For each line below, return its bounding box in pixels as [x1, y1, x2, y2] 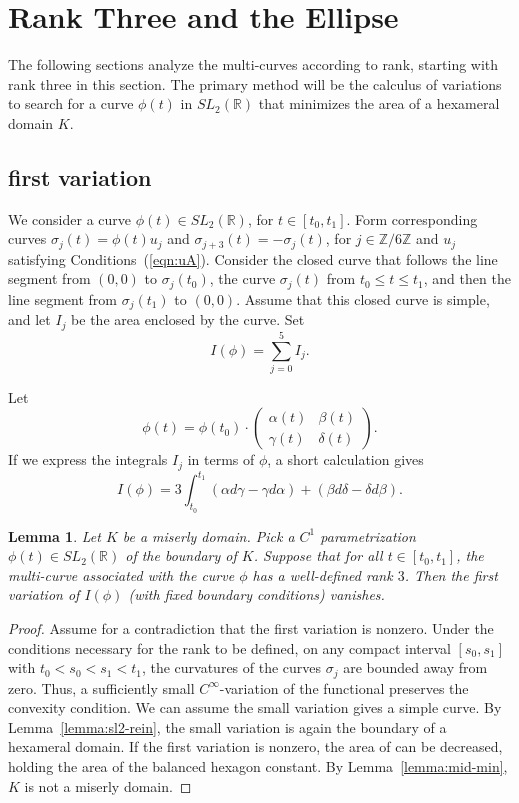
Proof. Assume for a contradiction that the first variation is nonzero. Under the [8, 617, 494, 638]
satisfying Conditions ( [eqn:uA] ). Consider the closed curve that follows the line [8, 248, 498, 269]
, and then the [423, 268, 511, 289]
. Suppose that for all [253, 545, 383, 566]
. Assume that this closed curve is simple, [236, 288, 490, 309]
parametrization [320, 525, 416, 546]
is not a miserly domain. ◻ [24, 775, 192, 796]
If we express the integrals [8, 449, 168, 470]
